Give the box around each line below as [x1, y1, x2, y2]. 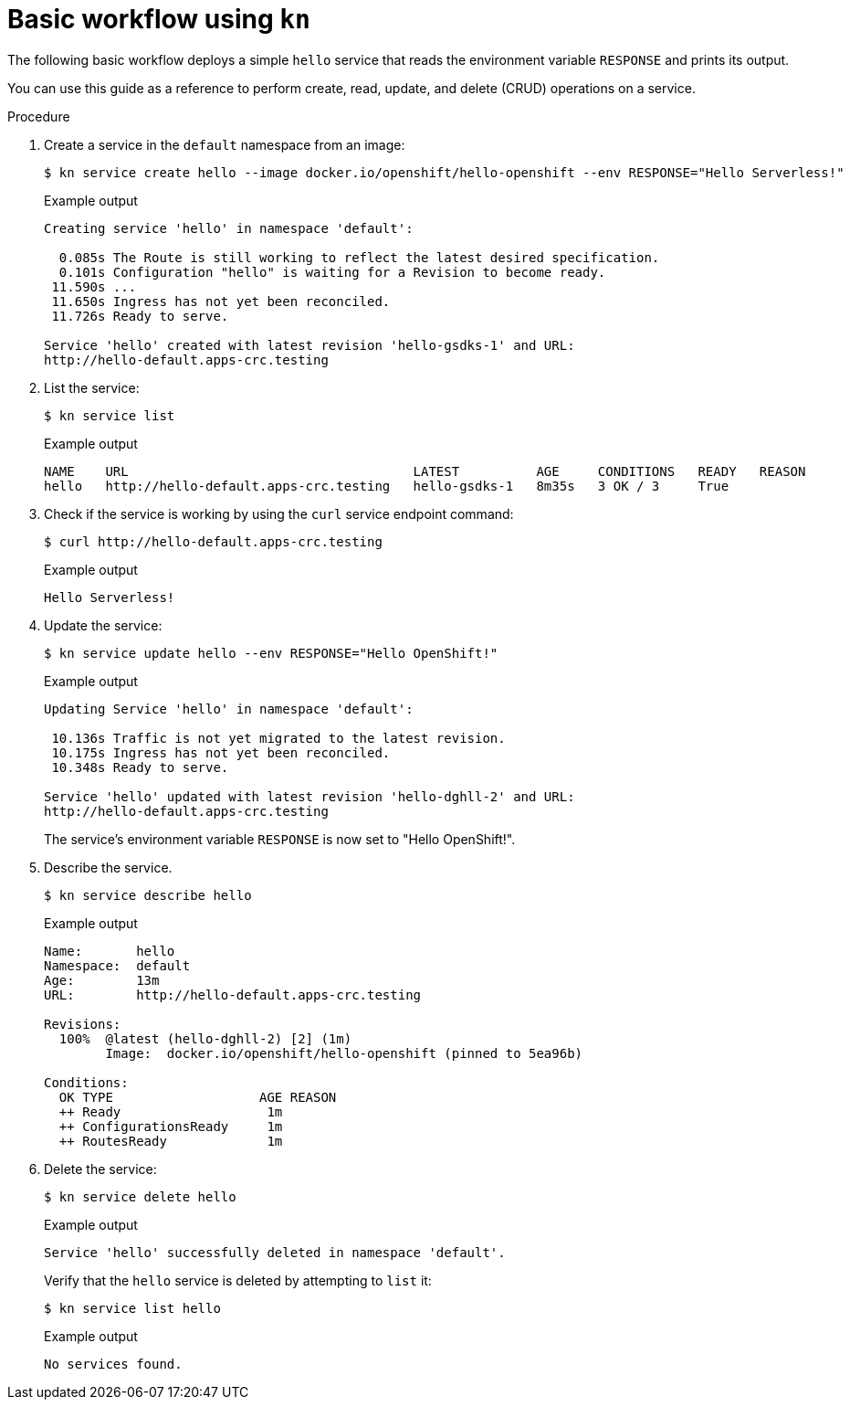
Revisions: [44, 1016, 121, 1031]
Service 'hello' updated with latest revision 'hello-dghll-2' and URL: [44, 788, 575, 804]
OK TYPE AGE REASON [58, 1089, 337, 1105]
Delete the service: [44, 1160, 157, 1177]
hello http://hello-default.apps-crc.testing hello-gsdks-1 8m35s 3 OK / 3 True [44, 478, 729, 493]
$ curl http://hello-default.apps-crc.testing [44, 534, 383, 549]
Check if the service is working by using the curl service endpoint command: [44, 505, 514, 522]
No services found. [44, 1356, 183, 1371]
